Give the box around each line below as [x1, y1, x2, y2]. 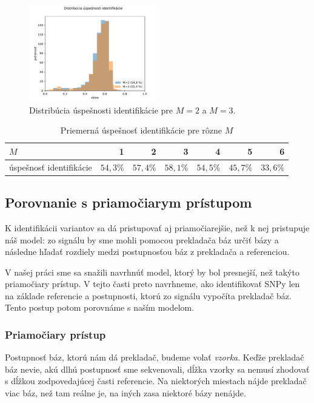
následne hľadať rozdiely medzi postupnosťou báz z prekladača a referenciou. [5, 245, 290, 258]
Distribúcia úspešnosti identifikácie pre [29, 103, 173, 116]
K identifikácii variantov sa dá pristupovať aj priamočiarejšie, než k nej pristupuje [5, 221, 310, 234]
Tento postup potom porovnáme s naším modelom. [5, 301, 195, 314]
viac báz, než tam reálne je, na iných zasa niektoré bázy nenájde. [5, 387, 246, 399]
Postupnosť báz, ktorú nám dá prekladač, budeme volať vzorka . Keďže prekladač [5, 351, 304, 364]
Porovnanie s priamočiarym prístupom [5, 193, 252, 212]
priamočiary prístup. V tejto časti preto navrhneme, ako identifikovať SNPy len [5, 277, 300, 290]
